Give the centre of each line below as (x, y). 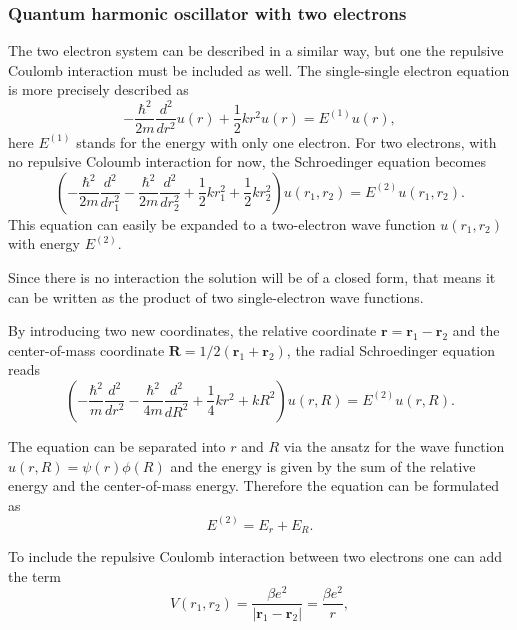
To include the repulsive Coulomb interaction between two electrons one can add (255, 556)
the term (34, 575)
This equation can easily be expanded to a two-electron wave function (222, 223)
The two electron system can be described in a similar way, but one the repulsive (256, 50)
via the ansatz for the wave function (394, 445)
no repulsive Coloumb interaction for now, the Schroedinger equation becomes (247, 161)
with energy (44, 243)
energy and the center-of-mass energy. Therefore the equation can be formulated (254, 485)
